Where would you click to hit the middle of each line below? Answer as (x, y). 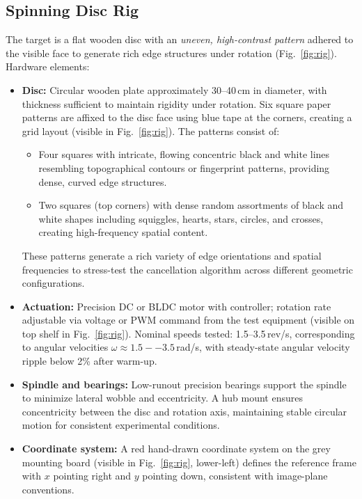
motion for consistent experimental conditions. (121, 425)
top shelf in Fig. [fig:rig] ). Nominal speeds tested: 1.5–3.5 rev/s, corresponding (188, 333)
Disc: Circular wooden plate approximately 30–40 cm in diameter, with (174, 89)
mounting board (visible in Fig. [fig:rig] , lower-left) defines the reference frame (189, 462)
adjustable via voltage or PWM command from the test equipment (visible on (188, 320)
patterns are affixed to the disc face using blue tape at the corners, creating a (187, 117)
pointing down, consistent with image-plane (235, 476)
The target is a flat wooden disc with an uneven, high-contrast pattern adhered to (180, 39)
